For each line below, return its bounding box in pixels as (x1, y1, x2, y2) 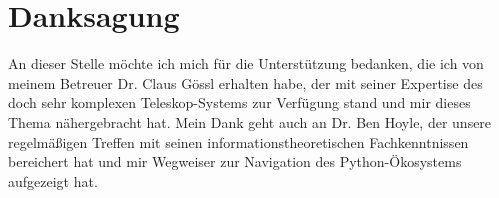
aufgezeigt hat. (8, 170, 98, 191)
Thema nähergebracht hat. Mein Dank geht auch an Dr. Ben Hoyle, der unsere (8, 111, 492, 132)
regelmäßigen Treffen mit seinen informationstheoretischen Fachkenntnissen (8, 131, 469, 152)
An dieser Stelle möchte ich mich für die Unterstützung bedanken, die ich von (8, 53, 484, 74)
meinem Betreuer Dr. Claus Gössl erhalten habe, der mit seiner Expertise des (8, 72, 483, 93)
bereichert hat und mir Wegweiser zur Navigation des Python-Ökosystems (8, 151, 462, 172)
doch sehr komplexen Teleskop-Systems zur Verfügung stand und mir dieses (8, 92, 471, 113)
